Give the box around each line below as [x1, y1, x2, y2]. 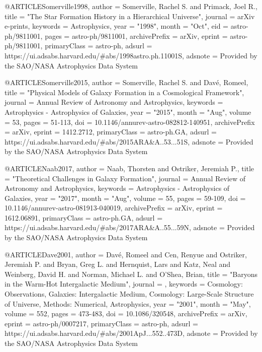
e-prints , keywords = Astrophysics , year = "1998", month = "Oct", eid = [5, 21, 228, 31]
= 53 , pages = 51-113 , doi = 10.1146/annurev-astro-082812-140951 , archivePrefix [5, 116, 255, 127]
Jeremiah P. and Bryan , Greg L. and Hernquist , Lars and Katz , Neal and [5, 259, 231, 269]
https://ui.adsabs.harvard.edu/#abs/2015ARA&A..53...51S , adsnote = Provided [5, 136, 253, 147]
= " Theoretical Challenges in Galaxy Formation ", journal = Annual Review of [5, 173, 246, 183]
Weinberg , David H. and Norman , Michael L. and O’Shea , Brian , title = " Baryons [5, 268, 257, 279]
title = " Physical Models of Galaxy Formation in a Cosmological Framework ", [5, 87, 244, 97]
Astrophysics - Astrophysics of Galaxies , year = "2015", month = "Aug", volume [5, 106, 251, 117]
